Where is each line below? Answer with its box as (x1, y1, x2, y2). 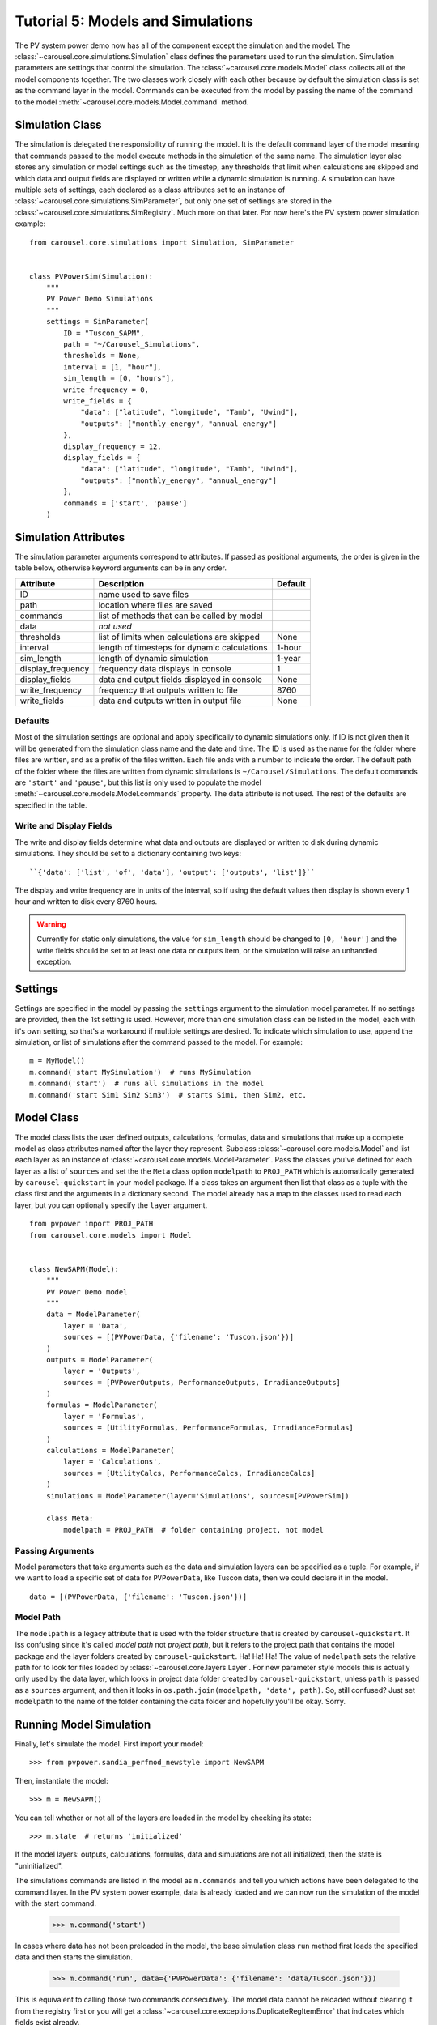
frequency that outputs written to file (98, 684, 238, 696)
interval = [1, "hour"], (63, 362, 162, 372)
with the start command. (15, 1899, 97, 1908)
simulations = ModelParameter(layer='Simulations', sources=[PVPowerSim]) (45, 1491, 350, 1500)
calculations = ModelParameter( (45, 1446, 175, 1456)
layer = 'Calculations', (63, 1457, 162, 1466)
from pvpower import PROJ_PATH (29, 1219, 154, 1229)
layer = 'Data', (63, 1321, 128, 1330)
